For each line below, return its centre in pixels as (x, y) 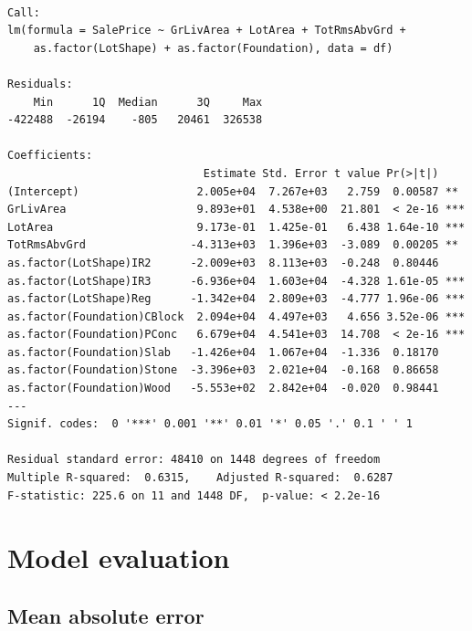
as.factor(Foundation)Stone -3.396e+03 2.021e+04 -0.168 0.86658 (223, 370)
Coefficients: (50, 156)
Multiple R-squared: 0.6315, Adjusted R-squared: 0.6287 (200, 478)
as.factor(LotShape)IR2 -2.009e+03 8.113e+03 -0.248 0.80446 (223, 263)
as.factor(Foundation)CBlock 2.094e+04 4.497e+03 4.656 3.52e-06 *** (236, 316)
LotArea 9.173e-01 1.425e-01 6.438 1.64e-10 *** (236, 227)
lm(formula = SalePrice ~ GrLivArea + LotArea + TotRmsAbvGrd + (207, 31)
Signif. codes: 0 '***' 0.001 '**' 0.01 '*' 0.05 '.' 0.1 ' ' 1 (210, 424)
